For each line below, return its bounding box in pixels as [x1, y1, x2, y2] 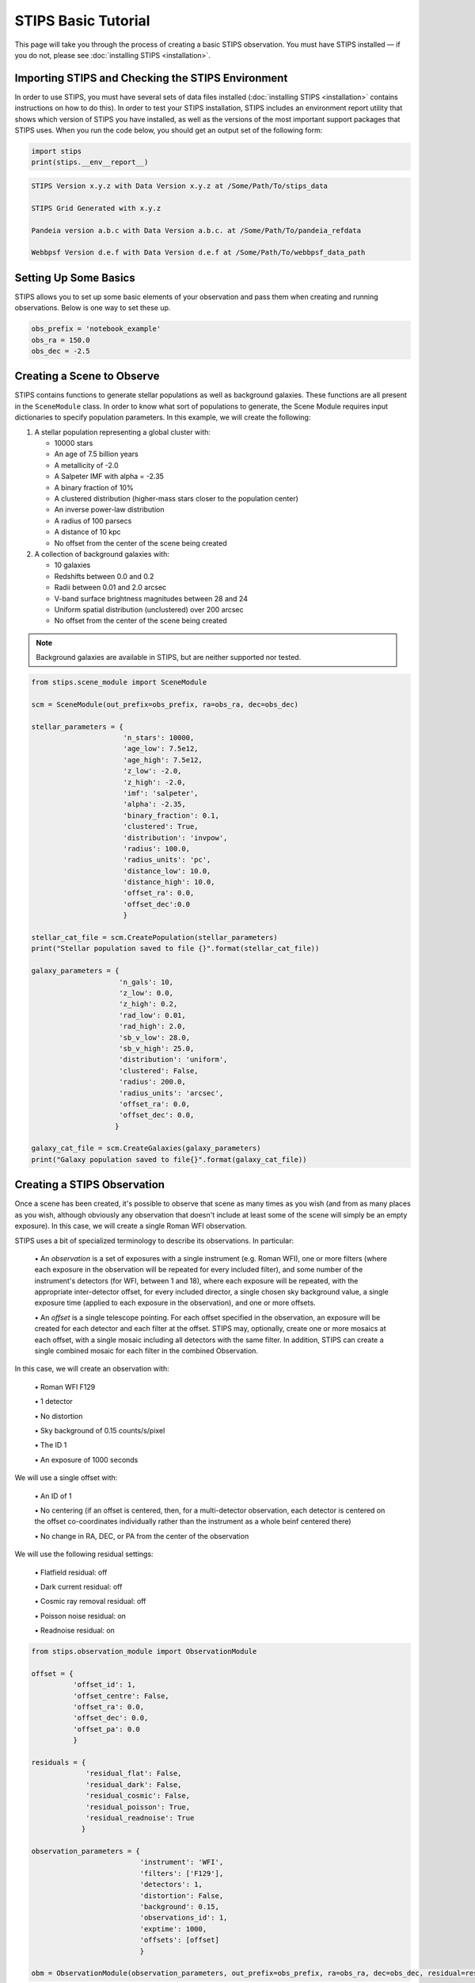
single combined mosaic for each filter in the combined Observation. [34, 1346, 259, 1356]
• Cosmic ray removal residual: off [34, 1597, 146, 1606]
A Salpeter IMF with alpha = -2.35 [54, 472, 164, 481]
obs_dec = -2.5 [31, 346, 90, 355]
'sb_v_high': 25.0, [119, 1044, 195, 1053]
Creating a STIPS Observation [14, 1178, 165, 1191]
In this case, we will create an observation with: [14, 1364, 169, 1374]
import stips [31, 147, 82, 155]
